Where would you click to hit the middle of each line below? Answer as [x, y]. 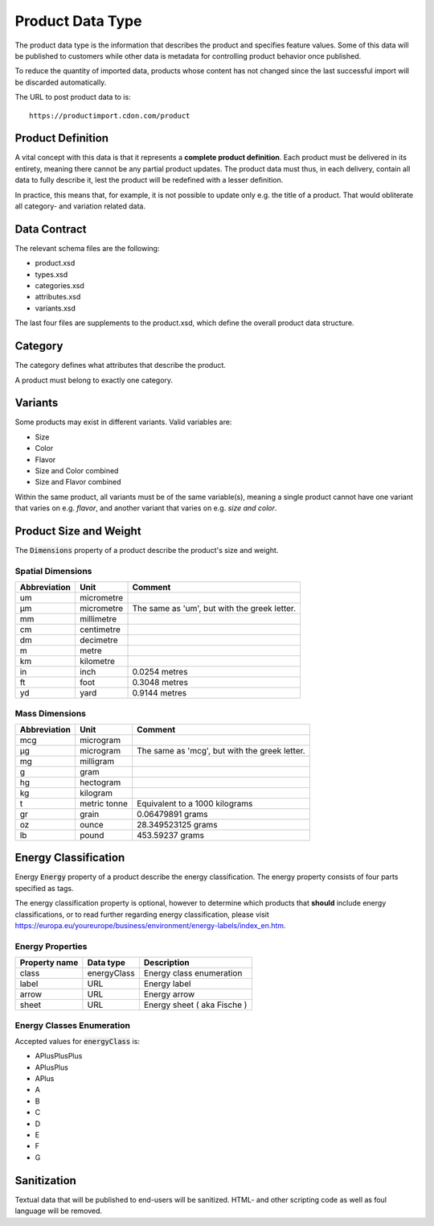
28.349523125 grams [177, 824]
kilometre [97, 662]
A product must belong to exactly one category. [94, 380]
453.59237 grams [171, 835]
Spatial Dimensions [53, 571]
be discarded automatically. [61, 82]
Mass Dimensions [51, 713]
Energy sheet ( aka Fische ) [195, 1005]
